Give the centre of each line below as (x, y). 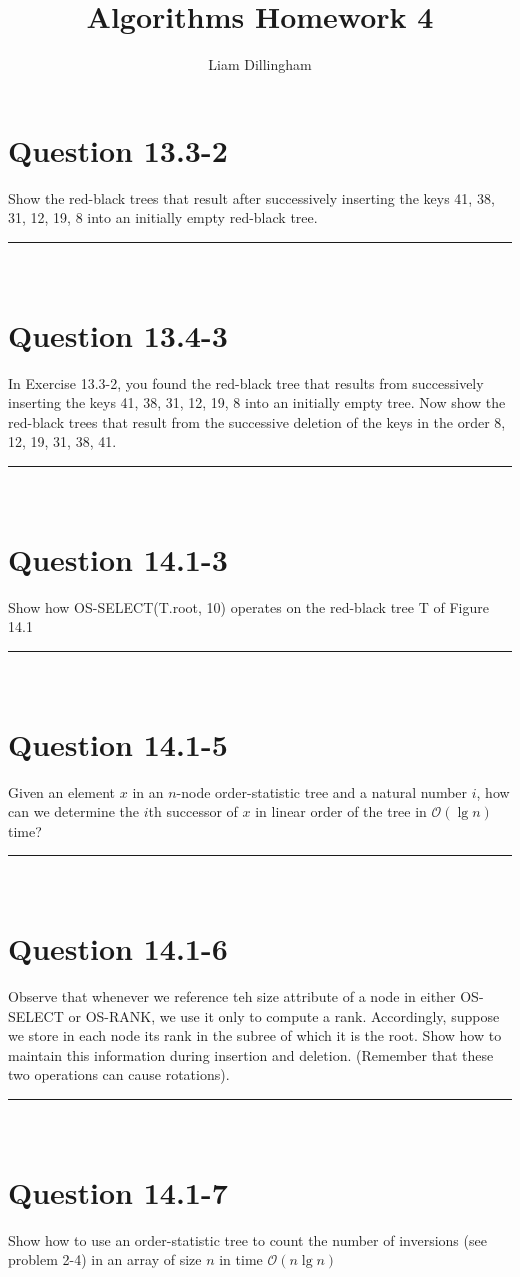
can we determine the (74, 811)
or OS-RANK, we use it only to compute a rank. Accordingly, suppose (284, 1015)
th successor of (193, 811)
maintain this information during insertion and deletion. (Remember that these (251, 1054)
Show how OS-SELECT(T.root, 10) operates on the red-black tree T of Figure (248, 606)
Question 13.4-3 (118, 334)
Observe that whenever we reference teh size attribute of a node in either (232, 996)
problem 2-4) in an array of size (105, 1259)
